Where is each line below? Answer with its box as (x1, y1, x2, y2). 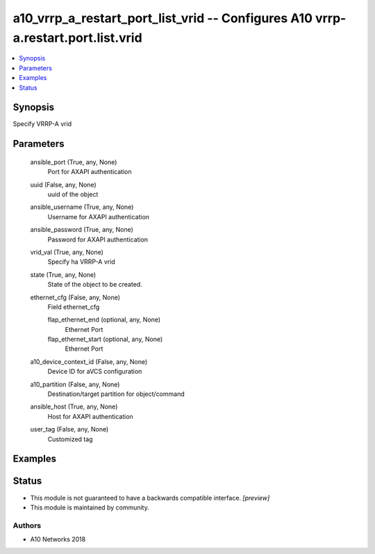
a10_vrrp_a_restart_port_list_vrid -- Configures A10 (12, 10, 312, 26)
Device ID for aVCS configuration (47, 367, 142, 376)
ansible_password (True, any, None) (30, 225, 133, 234)
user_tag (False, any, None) (30, 425, 109, 434)
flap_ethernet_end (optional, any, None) (47, 315, 161, 324)
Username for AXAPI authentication (47, 212, 149, 221)
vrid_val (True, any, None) (30, 248, 104, 256)
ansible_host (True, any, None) (30, 402, 118, 411)
